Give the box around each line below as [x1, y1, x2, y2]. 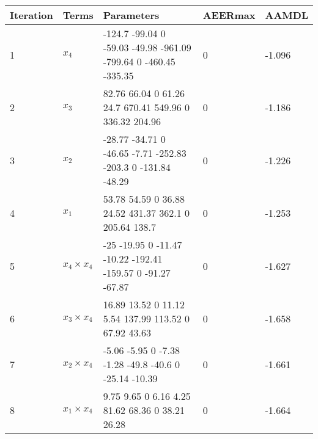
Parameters [103, 8, 160, 22]
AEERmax [202, 8, 256, 22]
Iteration [10, 8, 53, 22]
